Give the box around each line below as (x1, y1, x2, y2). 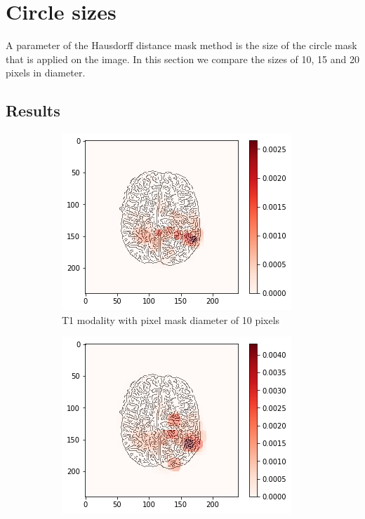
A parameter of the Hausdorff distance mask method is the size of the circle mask (6, 38, 357, 53)
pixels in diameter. (6, 65, 86, 80)
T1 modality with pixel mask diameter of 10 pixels (62, 312, 280, 327)
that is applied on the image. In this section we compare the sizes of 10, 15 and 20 (6, 51, 359, 66)
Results (6, 100, 60, 121)
